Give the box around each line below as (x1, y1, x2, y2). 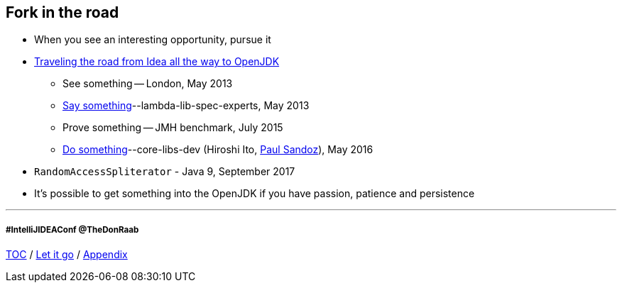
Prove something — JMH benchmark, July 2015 (62, 121, 283, 134)
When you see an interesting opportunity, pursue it (34, 33, 271, 46)
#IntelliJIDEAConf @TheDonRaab (6, 224, 139, 235)
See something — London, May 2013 (62, 77, 233, 90)
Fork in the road (6, 4, 119, 21)
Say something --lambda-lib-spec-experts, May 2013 (62, 99, 310, 112)
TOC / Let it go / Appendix (6, 248, 128, 261)
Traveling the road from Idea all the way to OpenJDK (34, 55, 280, 68)
